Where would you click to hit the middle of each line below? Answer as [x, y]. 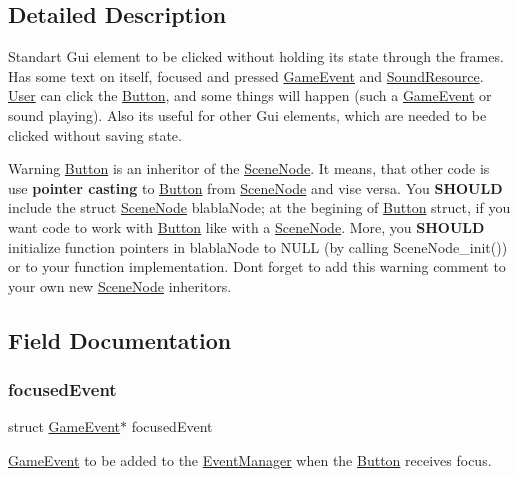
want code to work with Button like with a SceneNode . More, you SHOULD [246, 226]
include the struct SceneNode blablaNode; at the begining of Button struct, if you [259, 207]
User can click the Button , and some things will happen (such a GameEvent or [250, 95]
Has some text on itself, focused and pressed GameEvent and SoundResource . [246, 75]
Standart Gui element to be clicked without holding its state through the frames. [256, 56]
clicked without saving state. [95, 134]
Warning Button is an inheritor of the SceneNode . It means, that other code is [249, 168]
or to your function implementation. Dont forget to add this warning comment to [257, 266]
